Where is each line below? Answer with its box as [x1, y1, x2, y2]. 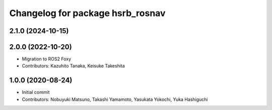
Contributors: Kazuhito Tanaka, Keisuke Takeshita [22, 63, 125, 69]
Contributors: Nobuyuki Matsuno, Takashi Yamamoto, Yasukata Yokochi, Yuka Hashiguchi [22, 96, 208, 102]
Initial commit [22, 89, 50, 95]
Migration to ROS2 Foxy [22, 56, 72, 62]
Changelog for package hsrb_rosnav [9, 8, 166, 19]
